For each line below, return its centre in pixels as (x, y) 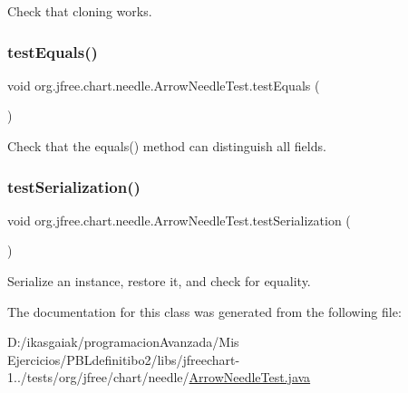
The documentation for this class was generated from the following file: (204, 311)
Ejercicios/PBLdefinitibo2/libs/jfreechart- (124, 359)
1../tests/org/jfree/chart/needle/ (98, 377)
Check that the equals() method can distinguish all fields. (167, 146)
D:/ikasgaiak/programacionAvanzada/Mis (123, 342)
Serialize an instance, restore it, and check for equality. (159, 281)
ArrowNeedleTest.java (250, 377)
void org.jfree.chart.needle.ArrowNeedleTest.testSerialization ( (179, 220)
